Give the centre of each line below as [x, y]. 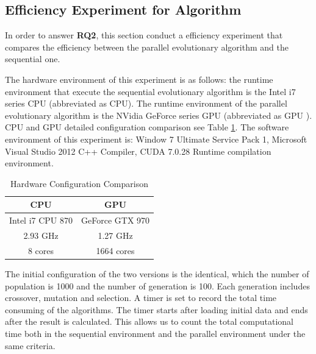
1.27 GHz [115, 235]
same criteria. [30, 345]
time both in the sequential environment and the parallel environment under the [155, 333]
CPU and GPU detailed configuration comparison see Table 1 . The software [147, 127]
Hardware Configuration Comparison [79, 183]
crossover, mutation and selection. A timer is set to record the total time [141, 298]
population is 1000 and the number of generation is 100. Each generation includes [157, 285]
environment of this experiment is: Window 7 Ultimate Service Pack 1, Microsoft [156, 139]
